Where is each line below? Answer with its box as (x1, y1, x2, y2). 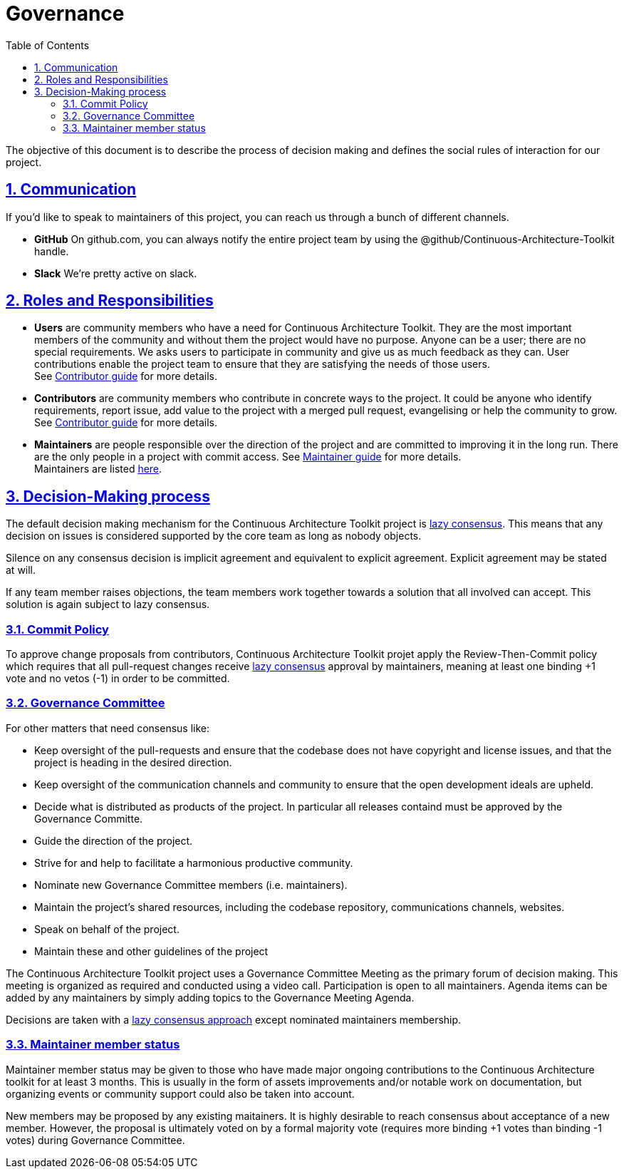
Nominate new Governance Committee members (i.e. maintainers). (34, 878, 348, 891)
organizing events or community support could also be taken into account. (6, 1087, 355, 1100)
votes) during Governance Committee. (6, 1133, 185, 1146)
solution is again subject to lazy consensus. (6, 598, 210, 611)
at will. (6, 564, 36, 577)
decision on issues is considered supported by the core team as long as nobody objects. (6, 530, 422, 542)
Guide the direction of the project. (34, 834, 193, 847)
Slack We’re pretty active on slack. (34, 267, 197, 279)
